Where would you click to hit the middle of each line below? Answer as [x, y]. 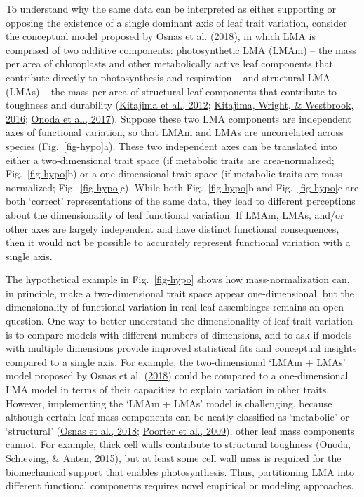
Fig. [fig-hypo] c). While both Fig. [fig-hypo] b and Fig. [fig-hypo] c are [209, 187]
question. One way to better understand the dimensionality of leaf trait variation [180, 321]
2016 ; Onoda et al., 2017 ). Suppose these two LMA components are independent [178, 118]
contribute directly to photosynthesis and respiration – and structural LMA [168, 77]
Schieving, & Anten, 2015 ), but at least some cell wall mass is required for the [174, 458]
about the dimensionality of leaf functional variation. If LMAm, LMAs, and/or [175, 214]
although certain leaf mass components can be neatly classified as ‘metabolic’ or [177, 417]
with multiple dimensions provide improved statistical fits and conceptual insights [181, 348]
